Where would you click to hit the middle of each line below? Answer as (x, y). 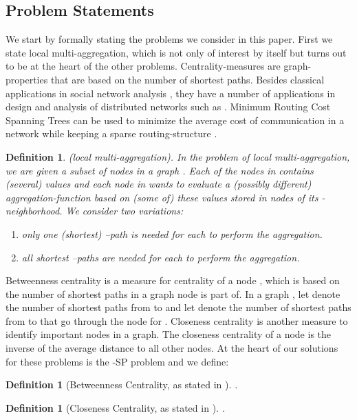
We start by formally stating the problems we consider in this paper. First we (169, 39)
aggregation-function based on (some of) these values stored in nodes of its (162, 197)
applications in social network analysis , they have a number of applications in (171, 93)
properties (27, 79)
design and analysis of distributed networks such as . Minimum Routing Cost (168, 107)
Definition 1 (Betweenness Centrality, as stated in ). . (122, 384)
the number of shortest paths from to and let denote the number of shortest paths (178, 307)
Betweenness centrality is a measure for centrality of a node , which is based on (173, 280)
